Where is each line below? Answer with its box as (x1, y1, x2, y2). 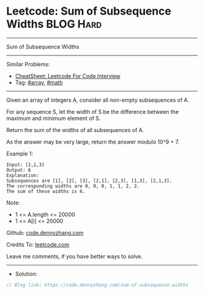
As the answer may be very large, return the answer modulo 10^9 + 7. (6, 138, 180, 145)
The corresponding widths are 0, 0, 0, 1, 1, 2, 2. (6, 183, 140, 189)
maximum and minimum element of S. (6, 114, 101, 122)
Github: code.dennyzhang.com (6, 229, 84, 236)
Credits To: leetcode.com (6, 240, 70, 248)
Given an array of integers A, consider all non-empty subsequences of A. (6, 96, 189, 103)
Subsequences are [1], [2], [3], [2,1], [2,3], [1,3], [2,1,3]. (6, 178, 172, 184)
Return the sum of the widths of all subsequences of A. (6, 126, 144, 133)
